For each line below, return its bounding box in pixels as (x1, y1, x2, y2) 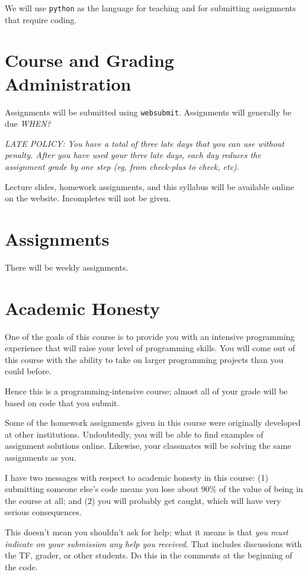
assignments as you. (5, 451, 76, 463)
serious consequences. (5, 506, 82, 518)
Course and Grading (5, 48, 174, 72)
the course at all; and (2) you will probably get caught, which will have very (5, 494, 281, 506)
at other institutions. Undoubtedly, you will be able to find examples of (5, 428, 264, 440)
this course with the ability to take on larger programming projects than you (5, 353, 284, 365)
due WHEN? (5, 117, 51, 130)
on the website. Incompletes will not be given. (5, 192, 171, 204)
